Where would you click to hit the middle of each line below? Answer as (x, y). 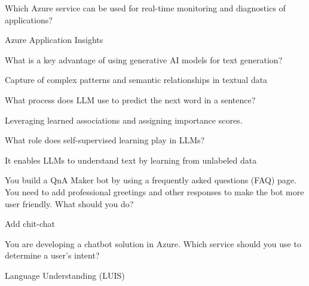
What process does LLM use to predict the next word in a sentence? (130, 99)
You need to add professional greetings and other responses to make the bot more (154, 191)
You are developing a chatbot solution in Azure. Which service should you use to (153, 243)
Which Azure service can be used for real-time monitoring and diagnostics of (145, 8)
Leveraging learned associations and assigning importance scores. (124, 120)
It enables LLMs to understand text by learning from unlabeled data (131, 160)
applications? (29, 19)
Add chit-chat (30, 224)
